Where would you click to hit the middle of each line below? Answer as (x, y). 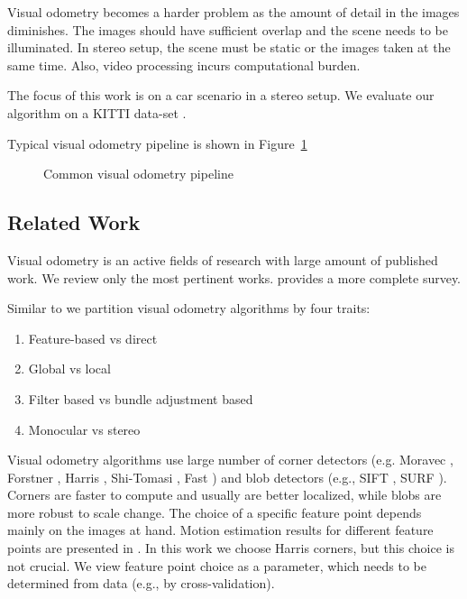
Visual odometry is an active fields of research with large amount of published (223, 259)
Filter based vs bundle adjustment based (141, 398)
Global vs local (69, 369)
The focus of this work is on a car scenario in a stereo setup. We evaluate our (221, 95)
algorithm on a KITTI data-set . (97, 112)
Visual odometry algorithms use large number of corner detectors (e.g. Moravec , (230, 460)
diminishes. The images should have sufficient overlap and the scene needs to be (228, 29)
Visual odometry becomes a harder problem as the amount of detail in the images (233, 12)
